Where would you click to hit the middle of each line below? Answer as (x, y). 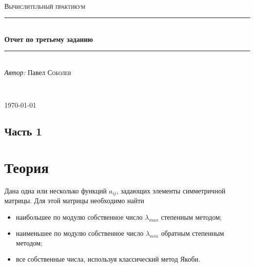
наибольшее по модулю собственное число (79, 217)
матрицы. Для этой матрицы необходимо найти (74, 200)
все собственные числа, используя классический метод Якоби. (108, 259)
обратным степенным (193, 233)
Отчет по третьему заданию (49, 39)
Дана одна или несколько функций (56, 190)
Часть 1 (23, 131)
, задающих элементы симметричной (171, 190)
